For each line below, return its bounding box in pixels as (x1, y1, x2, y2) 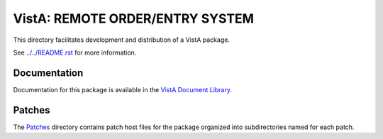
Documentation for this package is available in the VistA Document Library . (13, 85, 233, 94)
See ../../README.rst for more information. (13, 48, 137, 57)
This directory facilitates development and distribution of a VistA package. (13, 35, 231, 44)
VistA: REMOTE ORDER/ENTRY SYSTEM (13, 11, 255, 26)
